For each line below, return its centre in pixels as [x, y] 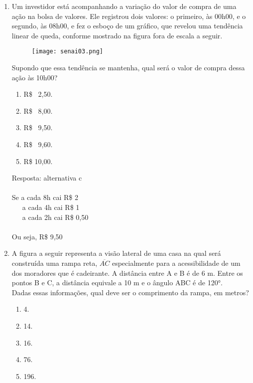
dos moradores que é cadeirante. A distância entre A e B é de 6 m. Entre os [127, 273]
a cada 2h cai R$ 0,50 [55, 217]
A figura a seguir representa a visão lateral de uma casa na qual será [116, 253]
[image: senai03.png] [67, 52]
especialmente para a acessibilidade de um [176, 263]
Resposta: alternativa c [47, 178]
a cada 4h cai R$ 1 [51, 207]
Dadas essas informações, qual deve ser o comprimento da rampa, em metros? [130, 292]
